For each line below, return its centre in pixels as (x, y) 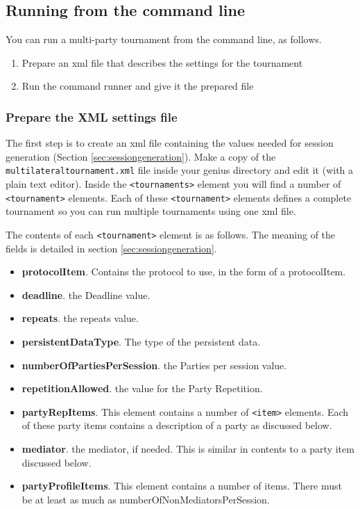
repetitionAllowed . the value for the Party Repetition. (142, 388)
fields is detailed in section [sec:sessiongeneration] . (111, 248)
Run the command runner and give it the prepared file (138, 86)
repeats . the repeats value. (80, 318)
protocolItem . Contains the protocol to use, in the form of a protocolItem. (184, 272)
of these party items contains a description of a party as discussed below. (177, 425)
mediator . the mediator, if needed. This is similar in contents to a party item (188, 449)
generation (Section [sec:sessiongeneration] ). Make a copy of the (141, 156)
